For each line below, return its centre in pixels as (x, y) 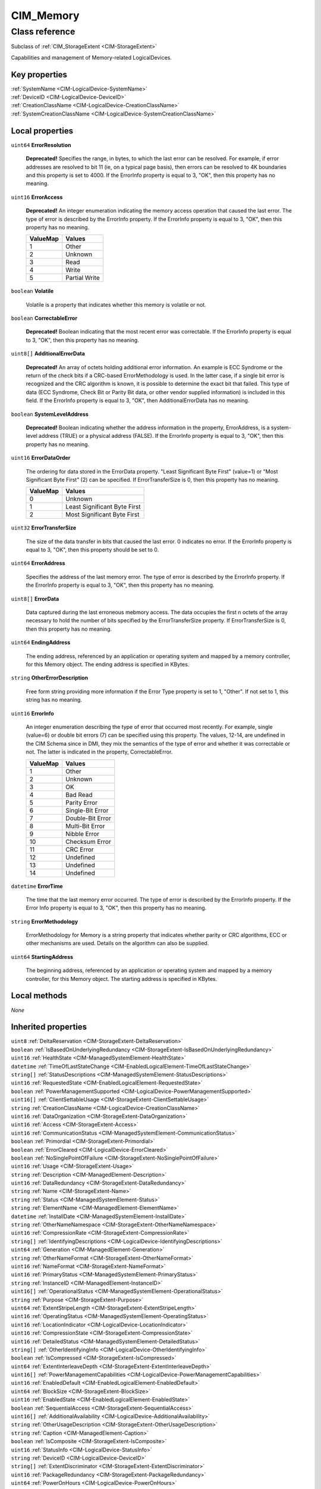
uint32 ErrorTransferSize (44, 528)
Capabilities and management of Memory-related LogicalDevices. (92, 57)
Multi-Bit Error (85, 826)
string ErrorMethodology (45, 921)
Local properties (42, 131)
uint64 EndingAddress (41, 643)
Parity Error (82, 802)
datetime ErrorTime (37, 886)
